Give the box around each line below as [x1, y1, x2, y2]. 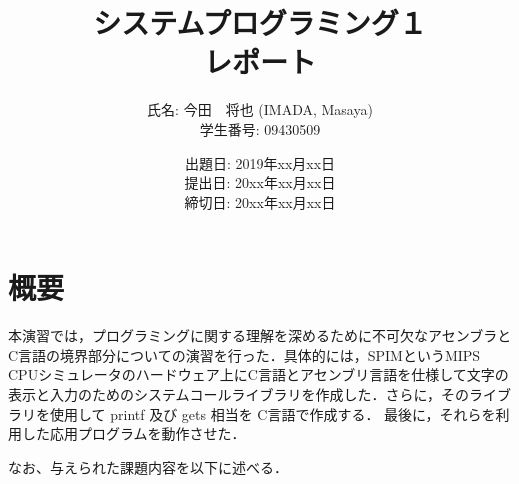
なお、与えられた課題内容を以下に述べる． [8, 456, 288, 477]
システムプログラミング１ [93, 2, 427, 43]
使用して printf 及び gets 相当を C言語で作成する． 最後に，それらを [49, 403, 496, 424]
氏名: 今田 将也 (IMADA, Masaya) [147, 99, 373, 120]
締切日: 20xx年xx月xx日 [184, 191, 336, 212]
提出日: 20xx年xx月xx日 [184, 172, 336, 193]
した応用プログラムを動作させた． [21, 423, 246, 444]
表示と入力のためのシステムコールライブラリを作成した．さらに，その [8, 384, 469, 404]
